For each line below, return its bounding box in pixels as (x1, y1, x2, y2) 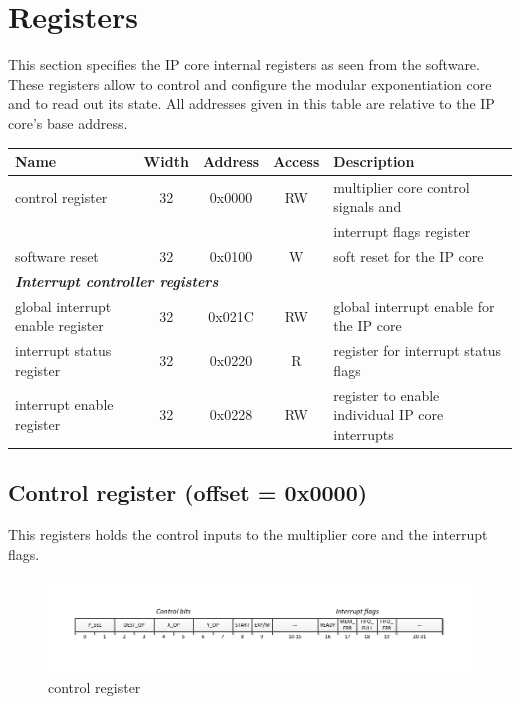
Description (333, 151, 415, 171)
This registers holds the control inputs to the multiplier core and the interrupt (8, 524, 488, 545)
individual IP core (333, 404, 444, 425)
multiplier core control (333, 176, 470, 197)
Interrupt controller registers (15, 270, 219, 291)
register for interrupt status (333, 340, 502, 361)
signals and (333, 196, 402, 217)
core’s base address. (8, 112, 128, 133)
